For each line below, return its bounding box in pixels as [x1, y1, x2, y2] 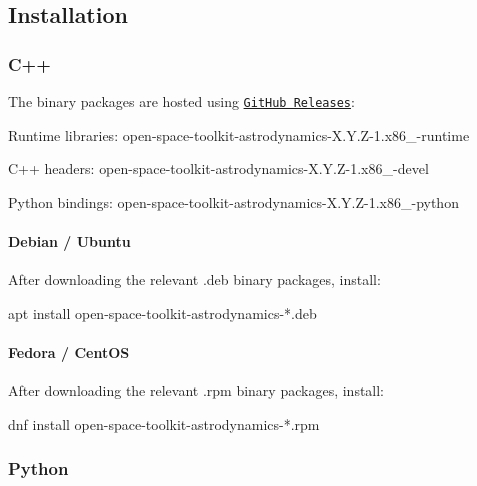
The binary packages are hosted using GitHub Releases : [8, 91, 355, 111]
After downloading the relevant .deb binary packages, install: [8, 269, 381, 290]
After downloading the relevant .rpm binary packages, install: [8, 380, 385, 401]
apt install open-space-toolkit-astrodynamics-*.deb [8, 302, 317, 323]
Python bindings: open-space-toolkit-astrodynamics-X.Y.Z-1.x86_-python [8, 191, 459, 212]
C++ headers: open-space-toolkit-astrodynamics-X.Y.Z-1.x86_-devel [8, 158, 429, 179]
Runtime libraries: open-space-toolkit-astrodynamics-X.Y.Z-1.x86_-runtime [8, 124, 470, 145]
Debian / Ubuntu [8, 231, 131, 252]
